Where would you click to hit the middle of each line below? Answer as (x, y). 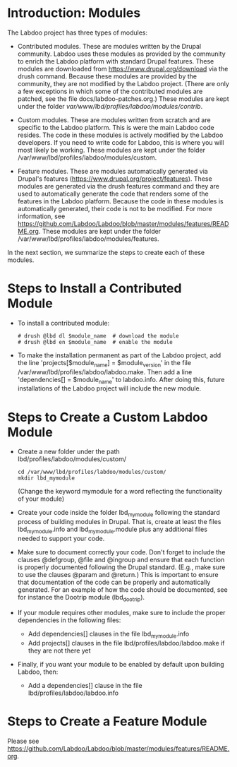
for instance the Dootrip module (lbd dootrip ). (81, 598)
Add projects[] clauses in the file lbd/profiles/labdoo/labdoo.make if (126, 643)
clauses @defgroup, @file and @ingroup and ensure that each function (121, 560)
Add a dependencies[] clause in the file (85, 685)
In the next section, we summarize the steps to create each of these (106, 252)
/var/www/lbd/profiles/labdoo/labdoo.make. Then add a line (105, 371)
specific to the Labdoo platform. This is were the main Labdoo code (116, 127)
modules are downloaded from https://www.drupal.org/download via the (123, 69)
